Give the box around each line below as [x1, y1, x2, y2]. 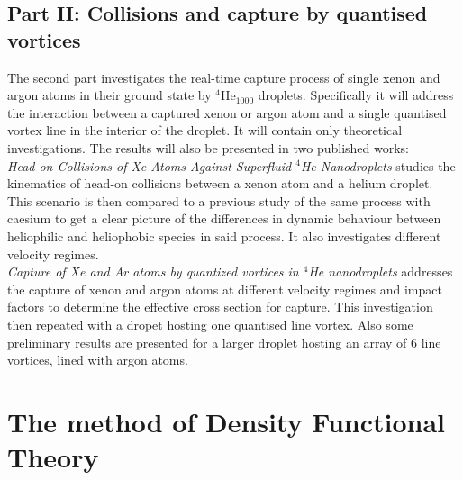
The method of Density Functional [7, 403, 446, 439]
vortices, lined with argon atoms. [7, 350, 188, 369]
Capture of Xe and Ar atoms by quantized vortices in [7, 262, 299, 281]
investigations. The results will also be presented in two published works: [7, 138, 409, 157]
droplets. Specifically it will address [258, 86, 454, 104]
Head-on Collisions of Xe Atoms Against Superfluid [7, 156, 292, 175]
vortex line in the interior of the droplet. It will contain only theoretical [7, 121, 403, 140]
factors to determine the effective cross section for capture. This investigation [7, 297, 433, 316]
